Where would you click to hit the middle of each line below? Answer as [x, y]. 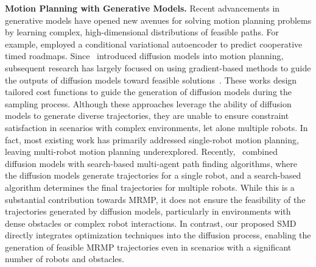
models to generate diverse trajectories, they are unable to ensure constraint [147, 116]
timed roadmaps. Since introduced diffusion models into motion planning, [144, 56]
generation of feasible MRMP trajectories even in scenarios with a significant [148, 247]
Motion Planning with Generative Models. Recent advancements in [142, 8]
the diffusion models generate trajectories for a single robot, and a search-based [153, 175]
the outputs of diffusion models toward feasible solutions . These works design [151, 80]
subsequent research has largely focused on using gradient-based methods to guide [158, 67]
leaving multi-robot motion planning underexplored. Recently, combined [141, 151]
